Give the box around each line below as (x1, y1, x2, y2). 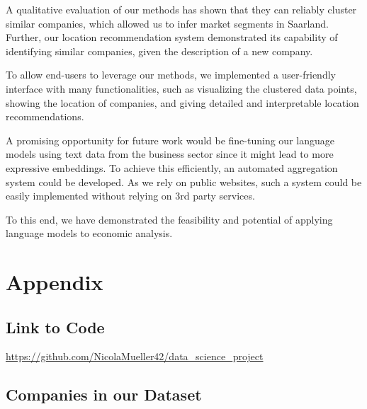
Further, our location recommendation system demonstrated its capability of (6, 30, 338, 45)
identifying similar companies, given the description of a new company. (6, 43, 313, 58)
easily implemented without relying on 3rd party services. (6, 188, 255, 203)
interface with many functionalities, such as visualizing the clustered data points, (6, 81, 357, 96)
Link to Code (6, 316, 105, 338)
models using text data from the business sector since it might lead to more (6, 146, 334, 161)
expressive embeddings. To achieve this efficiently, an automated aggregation (6, 160, 338, 175)
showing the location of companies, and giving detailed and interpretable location (6, 95, 359, 110)
